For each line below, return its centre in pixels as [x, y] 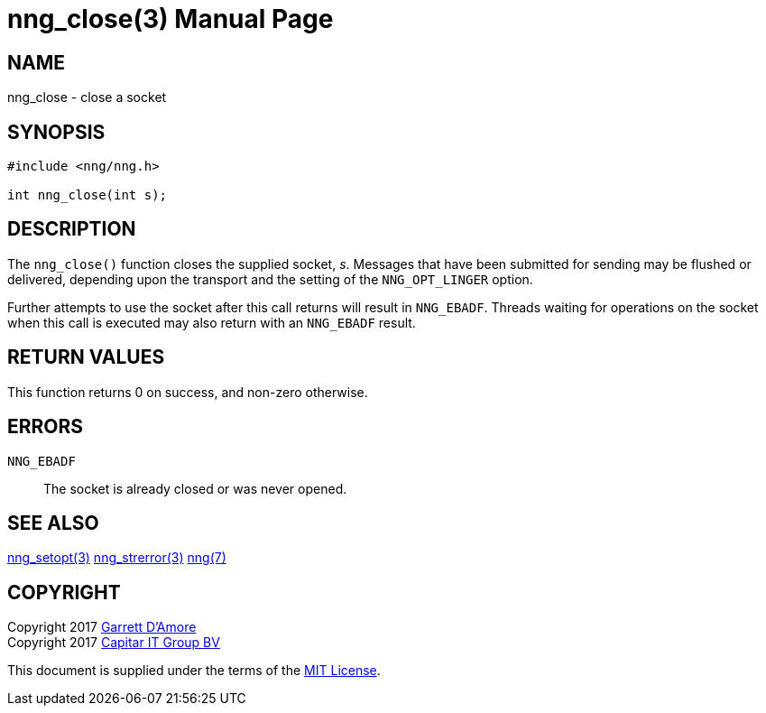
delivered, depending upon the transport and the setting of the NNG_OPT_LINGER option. [270, 279]
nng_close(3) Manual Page [171, 19]
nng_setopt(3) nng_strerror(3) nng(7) [117, 558]
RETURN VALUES [86, 357]
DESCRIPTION [72, 229]
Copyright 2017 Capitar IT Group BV [114, 643]
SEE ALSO [53, 523]
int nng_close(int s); [88, 195]
